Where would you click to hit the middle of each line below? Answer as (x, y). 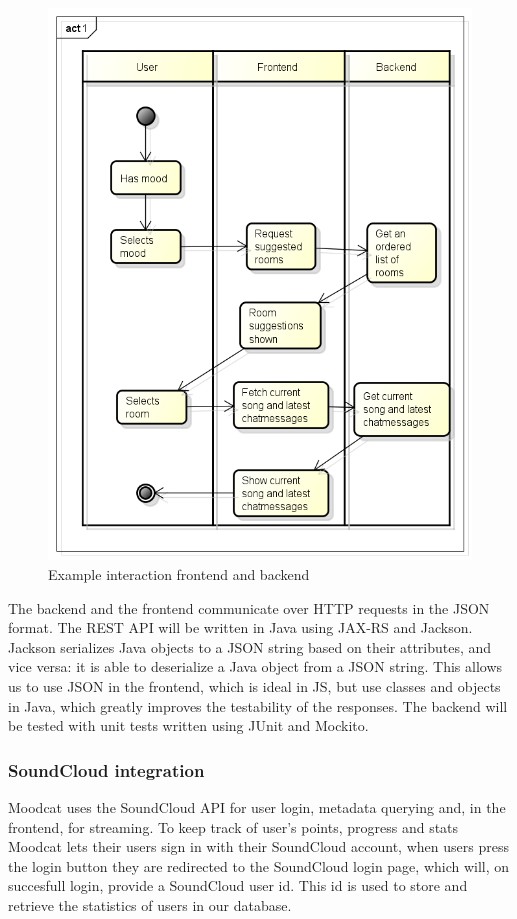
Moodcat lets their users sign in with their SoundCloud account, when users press (258, 846)
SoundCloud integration (106, 769)
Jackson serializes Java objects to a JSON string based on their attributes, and (250, 646)
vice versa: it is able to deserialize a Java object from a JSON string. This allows (255, 666)
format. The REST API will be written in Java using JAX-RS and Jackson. (240, 627)
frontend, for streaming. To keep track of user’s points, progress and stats (233, 826)
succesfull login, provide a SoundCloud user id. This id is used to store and (238, 885)
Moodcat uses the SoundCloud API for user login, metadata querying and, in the (257, 806)
